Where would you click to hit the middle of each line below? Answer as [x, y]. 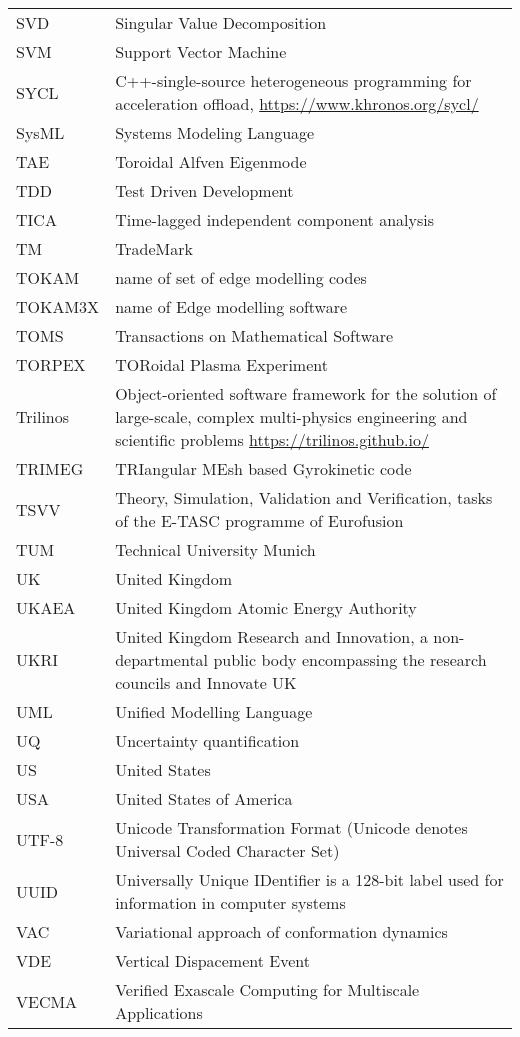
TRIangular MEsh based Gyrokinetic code [263, 468]
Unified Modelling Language [214, 711]
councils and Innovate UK [206, 682]
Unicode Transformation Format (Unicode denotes [291, 827]
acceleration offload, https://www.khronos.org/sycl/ [297, 103]
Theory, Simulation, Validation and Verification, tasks [304, 497]
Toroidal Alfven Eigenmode [211, 161]
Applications [159, 1012]
